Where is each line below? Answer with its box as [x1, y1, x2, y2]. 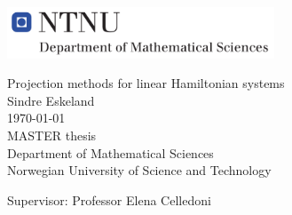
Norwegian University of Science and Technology [7, 161, 272, 179]
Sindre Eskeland [7, 91, 95, 109]
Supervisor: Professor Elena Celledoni [7, 190, 211, 209]
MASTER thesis [7, 125, 97, 144]
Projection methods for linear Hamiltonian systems [7, 74, 285, 92]
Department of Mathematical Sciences [7, 143, 214, 162]
